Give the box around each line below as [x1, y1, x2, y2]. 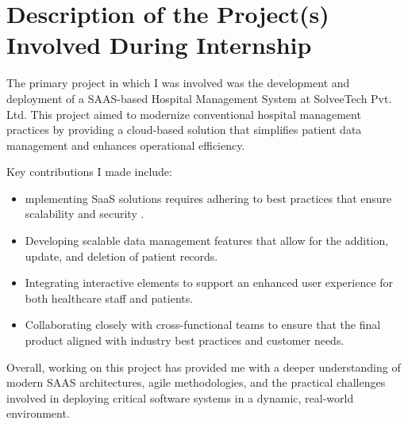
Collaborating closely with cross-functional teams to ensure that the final [25, 316, 381, 333]
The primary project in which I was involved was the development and [6, 74, 350, 91]
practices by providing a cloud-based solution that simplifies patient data [6, 121, 362, 138]
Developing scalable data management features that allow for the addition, [25, 232, 389, 249]
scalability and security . [25, 205, 144, 222]
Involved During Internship [6, 29, 312, 61]
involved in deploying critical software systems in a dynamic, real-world [6, 389, 354, 406]
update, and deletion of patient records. [25, 247, 218, 264]
